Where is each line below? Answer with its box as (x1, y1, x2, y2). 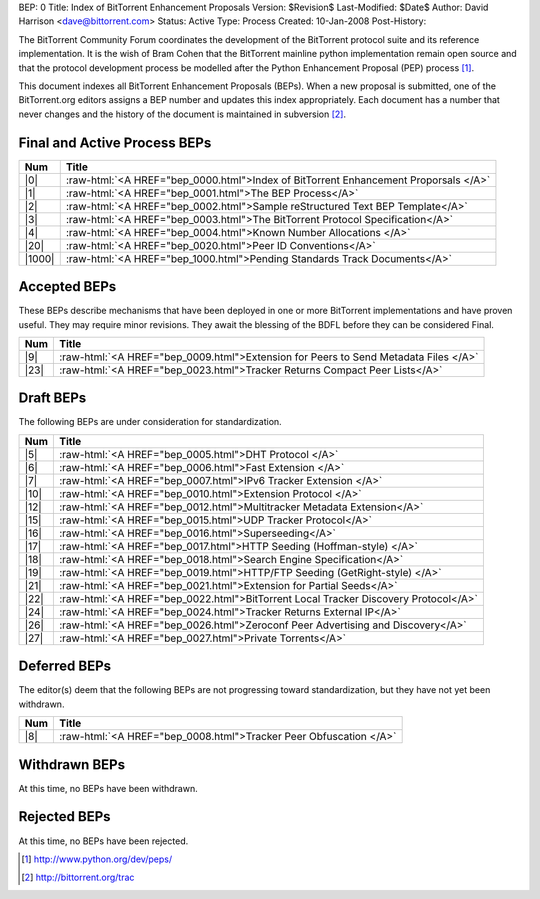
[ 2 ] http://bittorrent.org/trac (21, 871, 135, 884)
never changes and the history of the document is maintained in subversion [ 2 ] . (18, 108, 347, 120)
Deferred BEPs (18, 658, 112, 675)
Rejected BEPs (18, 808, 111, 825)
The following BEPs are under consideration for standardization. (18, 416, 282, 428)
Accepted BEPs (18, 278, 117, 295)
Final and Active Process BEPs (18, 134, 212, 151)
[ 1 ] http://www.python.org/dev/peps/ (21, 853, 173, 865)
